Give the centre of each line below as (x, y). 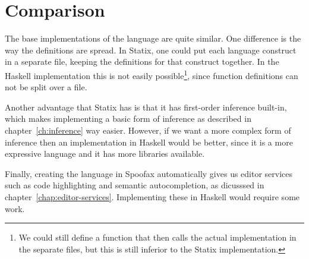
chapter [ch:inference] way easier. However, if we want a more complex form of (148, 130)
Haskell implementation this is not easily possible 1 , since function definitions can (152, 74)
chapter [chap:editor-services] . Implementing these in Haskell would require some (152, 196)
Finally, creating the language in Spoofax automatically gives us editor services (149, 173)
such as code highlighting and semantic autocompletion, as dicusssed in (135, 185)
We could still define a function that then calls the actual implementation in (157, 237)
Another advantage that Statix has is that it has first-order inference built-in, (146, 107)
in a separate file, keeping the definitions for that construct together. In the (142, 61)
